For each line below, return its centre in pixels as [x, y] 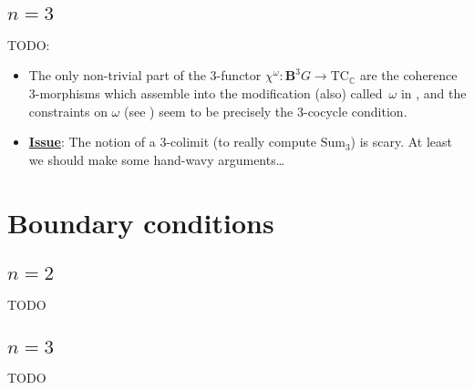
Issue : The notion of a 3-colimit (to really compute [172, 142]
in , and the [433, 93]
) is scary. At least [402, 142]
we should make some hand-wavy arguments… [157, 159]
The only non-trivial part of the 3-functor [145, 75]
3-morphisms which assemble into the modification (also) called [206, 93]
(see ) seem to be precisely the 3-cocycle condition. [265, 111]
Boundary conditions [141, 222]
